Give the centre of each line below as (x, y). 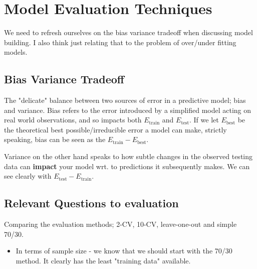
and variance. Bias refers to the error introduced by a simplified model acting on (128, 110)
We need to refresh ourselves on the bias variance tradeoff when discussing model (128, 32)
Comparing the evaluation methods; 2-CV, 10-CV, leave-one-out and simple (120, 224)
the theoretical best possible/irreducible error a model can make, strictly (115, 129)
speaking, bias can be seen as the (55, 139)
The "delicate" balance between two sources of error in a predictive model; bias (125, 100)
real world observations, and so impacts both (73, 120)
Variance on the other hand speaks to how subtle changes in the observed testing (128, 156)
